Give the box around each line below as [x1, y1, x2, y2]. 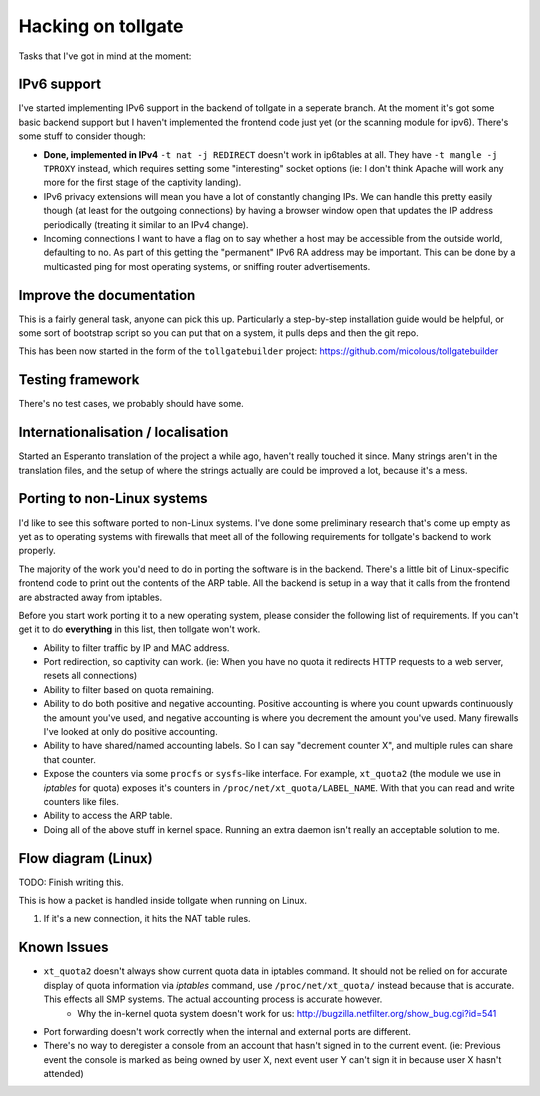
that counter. [43, 753, 97, 765]
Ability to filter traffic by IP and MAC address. [43, 641, 230, 654]
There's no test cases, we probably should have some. [18, 398, 244, 410]
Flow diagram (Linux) [18, 850, 154, 867]
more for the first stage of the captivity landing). [43, 176, 242, 189]
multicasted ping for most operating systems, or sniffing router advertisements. [43, 260, 371, 272]
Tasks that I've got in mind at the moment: [18, 50, 192, 62]
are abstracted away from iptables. [18, 591, 163, 603]
